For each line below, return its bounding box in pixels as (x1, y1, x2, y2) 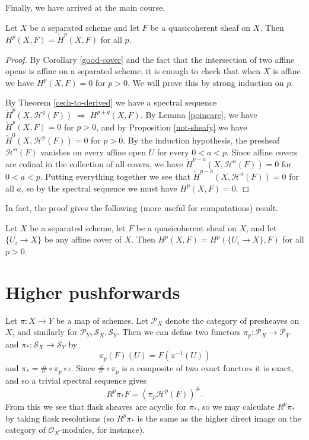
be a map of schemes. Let (56, 314, 148, 326)
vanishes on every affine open (40, 145, 146, 158)
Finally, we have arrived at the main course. (5, 1, 165, 13)
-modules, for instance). (59, 423, 145, 436)
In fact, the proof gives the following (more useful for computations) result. (5, 202, 279, 214)
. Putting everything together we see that (40, 170, 190, 182)
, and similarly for (12, 326, 78, 338)
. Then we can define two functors (117, 326, 241, 338)
